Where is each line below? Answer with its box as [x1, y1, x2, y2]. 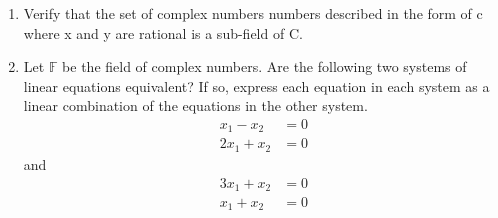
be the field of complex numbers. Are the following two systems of [62, 56, 467, 77]
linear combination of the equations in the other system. [23, 95, 368, 116]
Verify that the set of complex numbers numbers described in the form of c [23, 3, 483, 23]
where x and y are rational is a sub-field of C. [23, 22, 303, 43]
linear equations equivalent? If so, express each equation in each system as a [23, 75, 490, 96]
